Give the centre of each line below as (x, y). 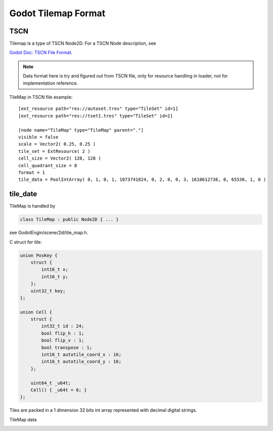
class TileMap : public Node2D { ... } (69, 220)
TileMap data (23, 419)
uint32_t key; (48, 291)
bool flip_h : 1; (63, 333)
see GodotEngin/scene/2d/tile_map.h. (49, 232)
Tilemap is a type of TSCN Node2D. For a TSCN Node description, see (83, 44)
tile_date (23, 194)
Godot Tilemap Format (57, 13)
